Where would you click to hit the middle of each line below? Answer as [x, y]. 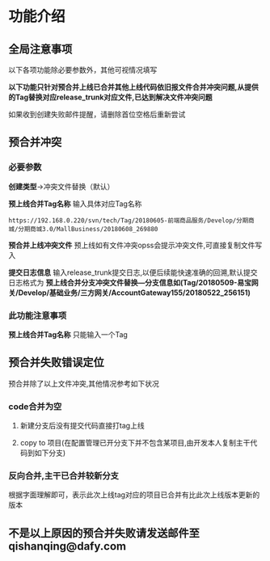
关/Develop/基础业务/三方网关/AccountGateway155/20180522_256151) [129, 293]
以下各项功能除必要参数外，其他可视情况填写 [83, 70]
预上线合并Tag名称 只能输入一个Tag [68, 334]
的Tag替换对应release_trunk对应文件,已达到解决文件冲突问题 [110, 97]
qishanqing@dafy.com [67, 546]
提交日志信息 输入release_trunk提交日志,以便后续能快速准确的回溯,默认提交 [133, 272]
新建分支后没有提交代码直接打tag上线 [82, 426]
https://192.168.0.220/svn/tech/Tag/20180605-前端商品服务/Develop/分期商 [131, 220]
